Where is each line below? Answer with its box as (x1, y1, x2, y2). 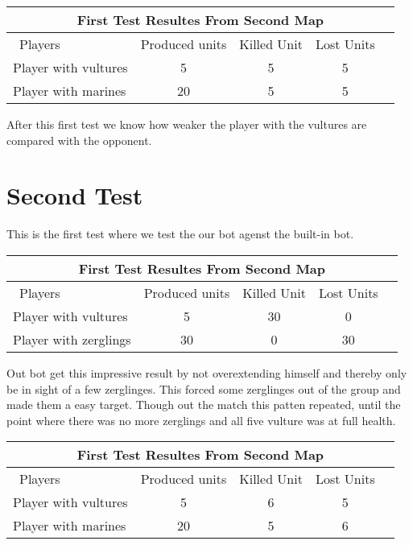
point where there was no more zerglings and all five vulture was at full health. (6, 411, 396, 428)
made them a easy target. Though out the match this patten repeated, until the (6, 396, 401, 413)
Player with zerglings (13, 329, 131, 349)
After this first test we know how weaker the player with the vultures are (6, 116, 367, 132)
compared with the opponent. (6, 131, 152, 148)
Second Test (6, 179, 143, 212)
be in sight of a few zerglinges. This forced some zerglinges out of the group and (6, 380, 401, 397)
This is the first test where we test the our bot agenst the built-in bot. (6, 225, 354, 242)
